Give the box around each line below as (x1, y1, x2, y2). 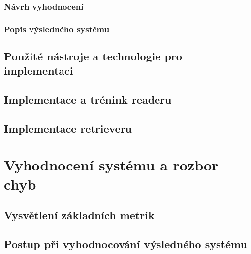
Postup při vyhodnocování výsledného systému (4, 236, 247, 252)
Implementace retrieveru (4, 121, 132, 136)
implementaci (4, 63, 73, 78)
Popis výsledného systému (4, 23, 110, 35)
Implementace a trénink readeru (4, 92, 172, 107)
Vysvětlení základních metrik (4, 207, 155, 223)
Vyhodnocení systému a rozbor (4, 154, 219, 174)
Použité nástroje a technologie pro (4, 49, 182, 64)
